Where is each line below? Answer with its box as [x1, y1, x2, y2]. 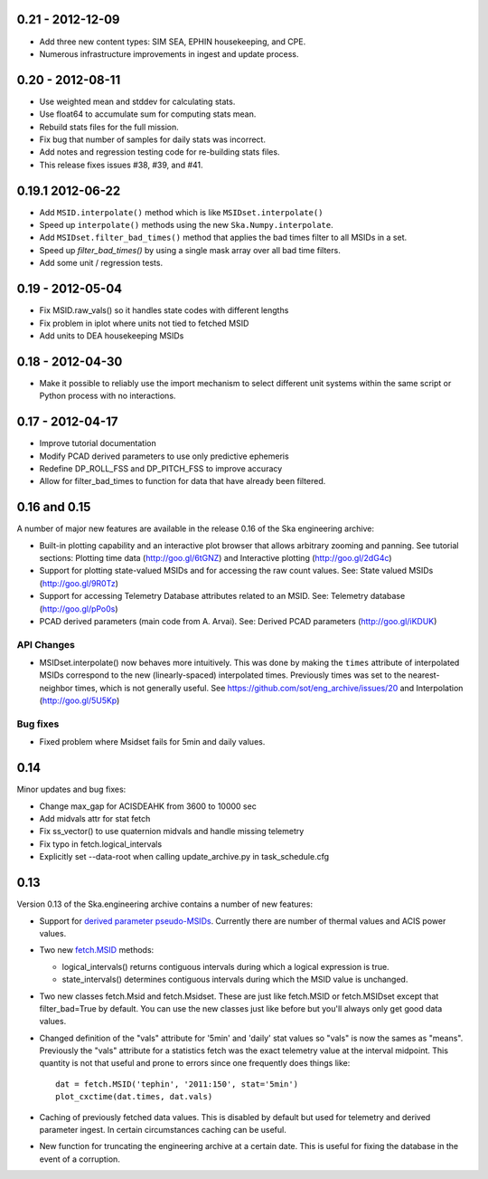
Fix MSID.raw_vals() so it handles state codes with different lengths [39, 305, 289, 316]
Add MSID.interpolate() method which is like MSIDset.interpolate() [39, 206, 324, 217]
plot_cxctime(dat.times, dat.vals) [55, 1091, 213, 1102]
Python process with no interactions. [39, 390, 176, 402]
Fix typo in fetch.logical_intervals [39, 838, 163, 850]
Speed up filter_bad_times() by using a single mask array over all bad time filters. [39, 244, 341, 255]
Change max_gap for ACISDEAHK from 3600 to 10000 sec [39, 801, 257, 812]
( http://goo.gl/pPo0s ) [39, 603, 118, 614]
